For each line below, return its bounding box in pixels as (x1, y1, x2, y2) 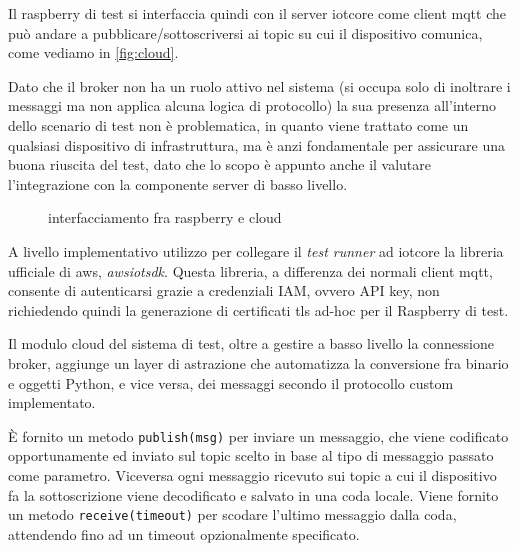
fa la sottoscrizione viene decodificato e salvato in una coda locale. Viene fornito (8, 484, 499, 505)
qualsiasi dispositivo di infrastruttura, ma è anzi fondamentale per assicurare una (8, 134, 506, 155)
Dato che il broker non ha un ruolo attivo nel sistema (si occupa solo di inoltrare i (8, 75, 511, 96)
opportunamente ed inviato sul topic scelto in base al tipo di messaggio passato (8, 445, 494, 466)
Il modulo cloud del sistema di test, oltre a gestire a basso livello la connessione (8, 333, 494, 354)
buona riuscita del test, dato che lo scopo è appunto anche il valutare (8, 154, 432, 175)
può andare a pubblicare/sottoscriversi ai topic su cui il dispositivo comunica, (8, 22, 483, 43)
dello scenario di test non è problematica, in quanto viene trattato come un (8, 114, 469, 135)
